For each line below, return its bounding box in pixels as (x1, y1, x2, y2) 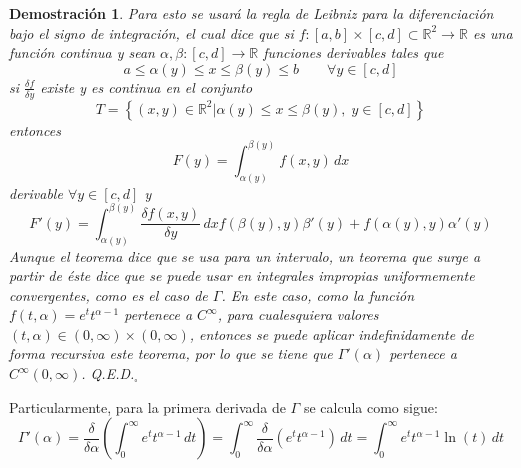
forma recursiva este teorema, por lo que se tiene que (9, 343, 333, 364)
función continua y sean (9, 42, 155, 63)
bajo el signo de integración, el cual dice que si (9, 22, 294, 43)
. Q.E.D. (81, 363, 135, 384)
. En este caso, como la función (221, 284, 415, 305)
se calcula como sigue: (303, 396, 438, 417)
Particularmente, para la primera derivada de (9, 396, 286, 417)
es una (472, 22, 513, 43)
